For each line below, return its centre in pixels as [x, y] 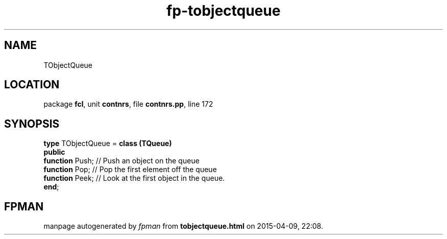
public [54, 152]
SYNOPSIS [32, 124]
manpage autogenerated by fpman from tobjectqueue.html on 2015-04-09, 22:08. [183, 226]
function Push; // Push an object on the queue [121, 161]
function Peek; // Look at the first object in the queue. [134, 178]
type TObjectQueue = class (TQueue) [108, 144]
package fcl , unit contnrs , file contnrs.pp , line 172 [128, 104]
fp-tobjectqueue [224, 11]
